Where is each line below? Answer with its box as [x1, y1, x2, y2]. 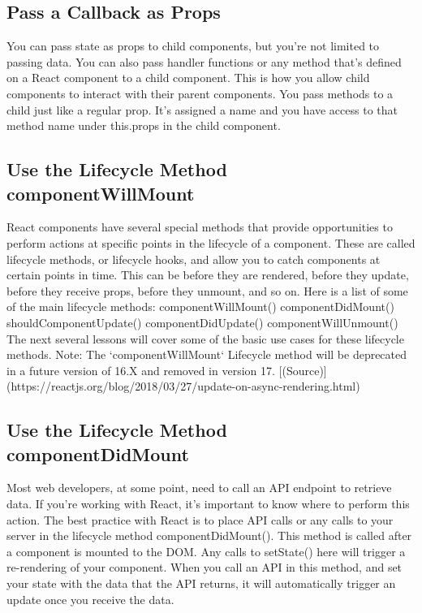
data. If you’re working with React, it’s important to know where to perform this [6, 495, 410, 512]
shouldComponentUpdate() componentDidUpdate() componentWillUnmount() [6, 313, 398, 330]
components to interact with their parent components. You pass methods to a [6, 84, 394, 101]
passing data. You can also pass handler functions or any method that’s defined [6, 53, 402, 70]
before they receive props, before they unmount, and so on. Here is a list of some [6, 282, 408, 299]
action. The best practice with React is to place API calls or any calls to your [6, 511, 394, 528]
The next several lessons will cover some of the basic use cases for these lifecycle [6, 330, 404, 347]
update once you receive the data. [6, 590, 174, 607]
